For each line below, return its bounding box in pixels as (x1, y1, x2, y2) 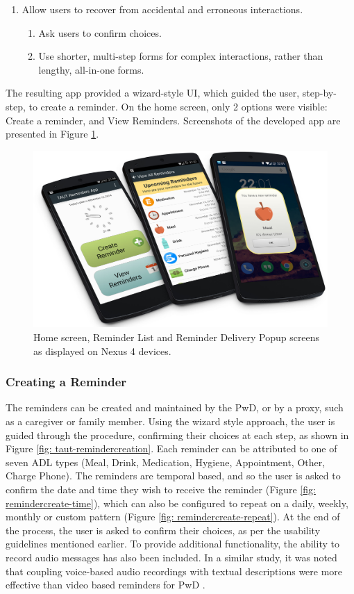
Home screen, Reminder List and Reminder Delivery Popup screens (33, 329, 320, 344)
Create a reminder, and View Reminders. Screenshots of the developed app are (6, 113, 341, 127)
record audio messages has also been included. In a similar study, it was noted (6, 550, 337, 564)
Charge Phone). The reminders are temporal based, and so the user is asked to (6, 468, 341, 483)
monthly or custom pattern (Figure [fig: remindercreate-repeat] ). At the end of (6, 509, 340, 524)
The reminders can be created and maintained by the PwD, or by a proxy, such (6, 400, 344, 415)
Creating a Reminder (6, 373, 127, 390)
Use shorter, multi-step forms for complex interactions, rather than (38, 49, 323, 63)
